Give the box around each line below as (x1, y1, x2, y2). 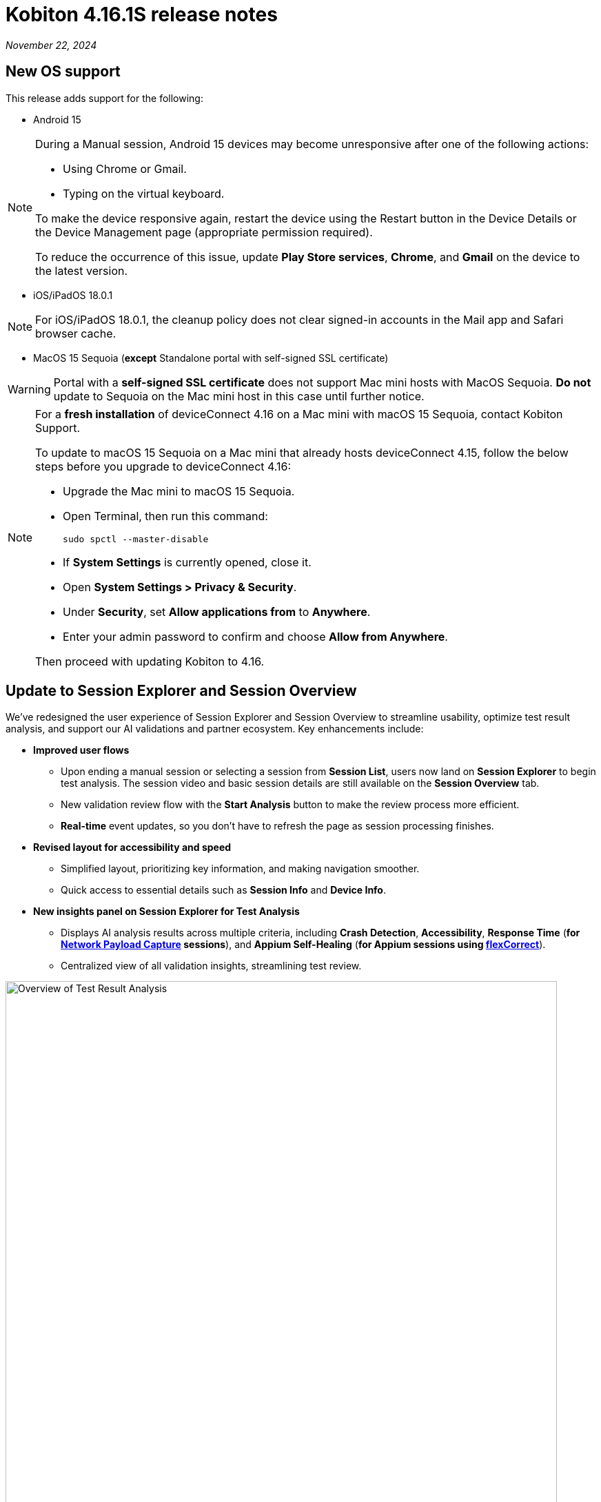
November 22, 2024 (6, 39, 97, 51)
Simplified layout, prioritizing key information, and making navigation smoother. (61, 863, 420, 875)
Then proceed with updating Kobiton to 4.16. (35, 654, 265, 668)
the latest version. (35, 263, 128, 278)
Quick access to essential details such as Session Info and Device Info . (61, 884, 386, 896)
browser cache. (35, 326, 116, 340)
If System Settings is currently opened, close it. (63, 555, 312, 569)
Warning (8, 382, 51, 396)
